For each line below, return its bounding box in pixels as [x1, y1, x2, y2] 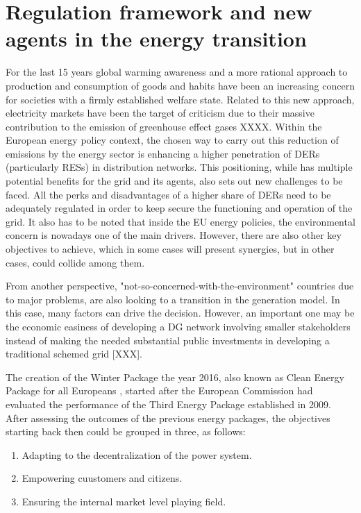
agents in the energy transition [6, 24, 307, 53]
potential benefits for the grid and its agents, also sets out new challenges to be [6, 174, 343, 188]
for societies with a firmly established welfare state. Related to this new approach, [6, 92, 355, 106]
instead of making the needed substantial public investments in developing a [6, 333, 330, 347]
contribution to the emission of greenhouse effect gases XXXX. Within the [6, 119, 322, 133]
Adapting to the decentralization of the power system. [22, 447, 252, 462]
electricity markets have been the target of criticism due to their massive [6, 106, 314, 120]
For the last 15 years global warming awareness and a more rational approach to [6, 65, 348, 79]
